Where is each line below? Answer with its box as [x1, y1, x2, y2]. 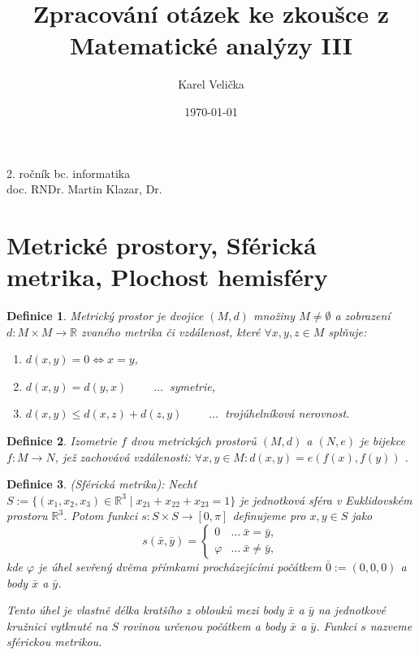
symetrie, [170, 377, 216, 394]
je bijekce [360, 432, 405, 449]
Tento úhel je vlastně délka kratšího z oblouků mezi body [6, 601, 284, 618]
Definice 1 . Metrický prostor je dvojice [6, 307, 204, 323]
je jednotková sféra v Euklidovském [240, 491, 413, 508]
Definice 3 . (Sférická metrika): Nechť [6, 475, 197, 492]
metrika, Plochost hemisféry [6, 260, 328, 293]
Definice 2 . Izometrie [6, 432, 118, 449]
